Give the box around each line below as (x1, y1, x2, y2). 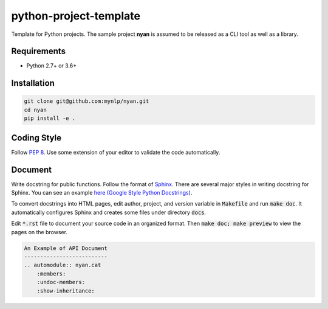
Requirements (11, 46, 66, 57)
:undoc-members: (36, 279, 85, 286)
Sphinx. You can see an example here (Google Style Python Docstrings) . (11, 189, 193, 196)
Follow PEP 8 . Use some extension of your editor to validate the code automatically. (11, 148, 220, 156)
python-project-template (11, 9, 141, 23)
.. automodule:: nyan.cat (24, 262, 101, 269)
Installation (11, 78, 55, 88)
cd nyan (24, 106, 47, 113)
